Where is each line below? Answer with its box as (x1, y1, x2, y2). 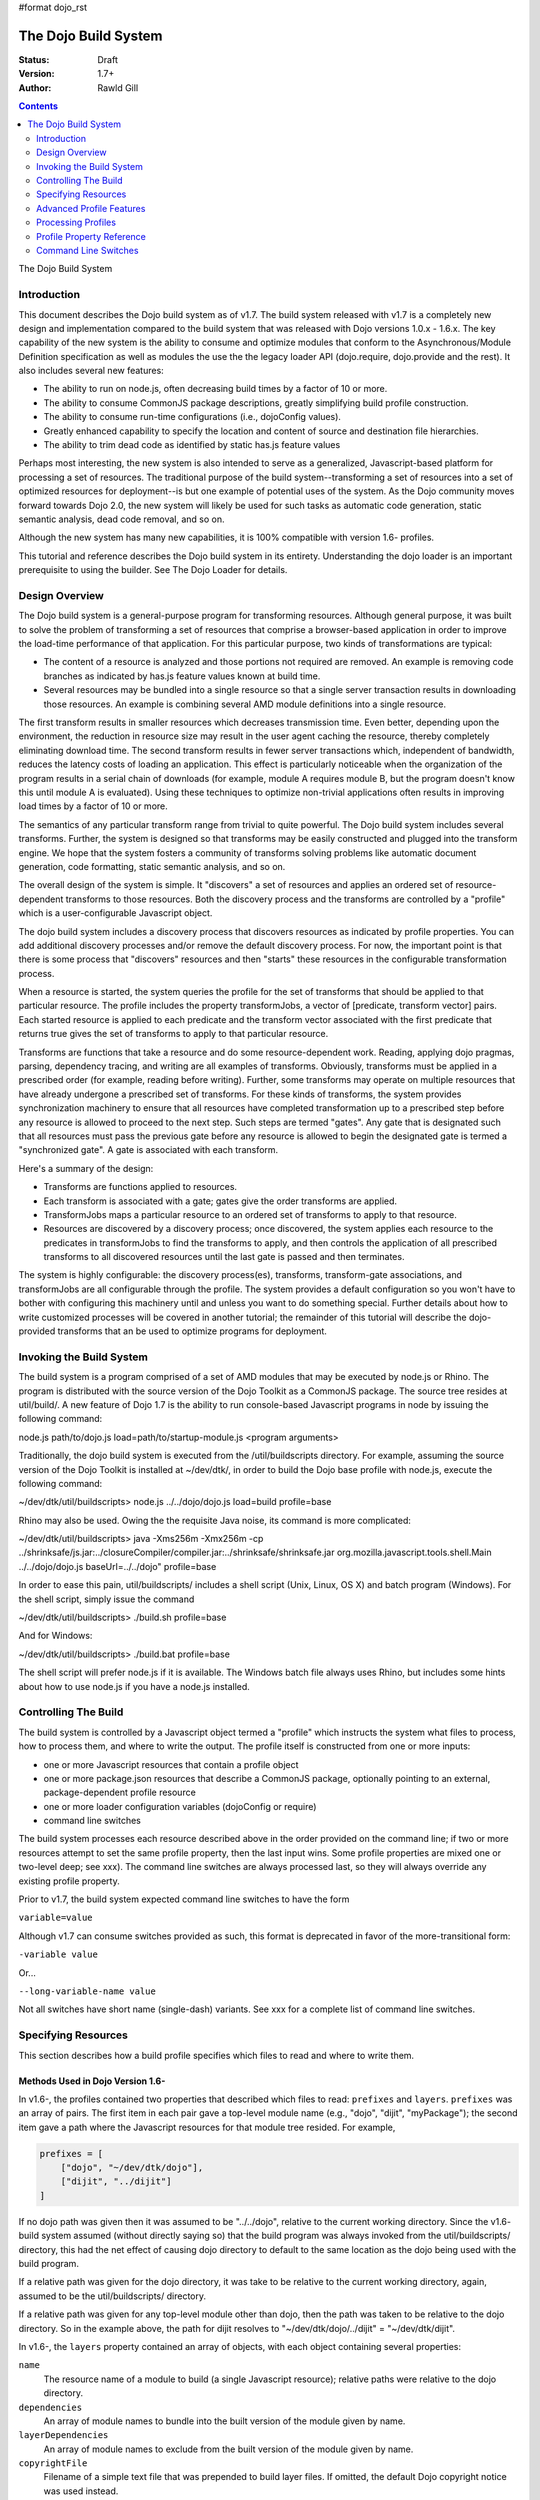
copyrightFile (18, 2458, 88, 2469)
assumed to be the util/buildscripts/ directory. (18, 2290, 207, 2302)
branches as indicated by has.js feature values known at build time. (43, 670, 321, 682)
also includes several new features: (18, 365, 164, 377)
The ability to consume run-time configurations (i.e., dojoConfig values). (43, 411, 342, 423)
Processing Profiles (36, 216, 117, 229)
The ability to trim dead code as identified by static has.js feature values (43, 439, 341, 451)
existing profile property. (18, 1875, 120, 1887)
